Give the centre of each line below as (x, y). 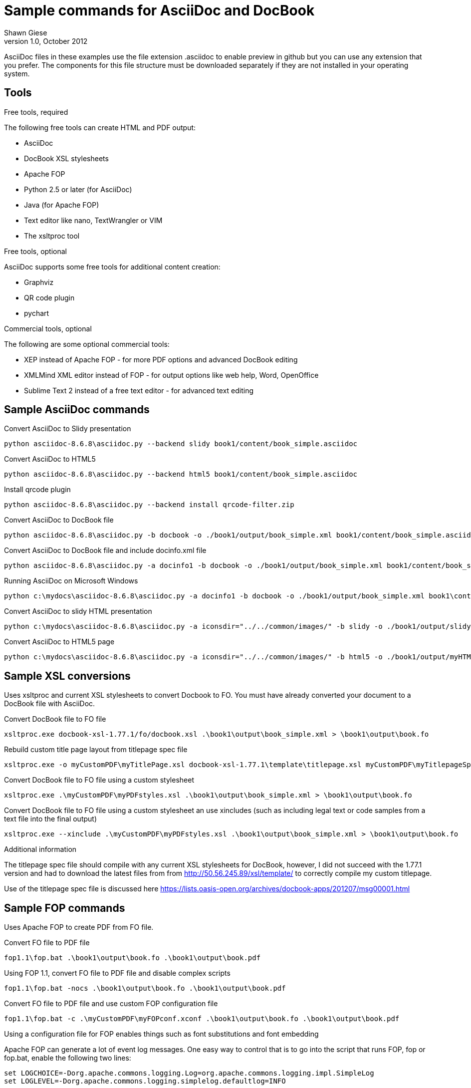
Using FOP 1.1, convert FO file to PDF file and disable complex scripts (117, 973)
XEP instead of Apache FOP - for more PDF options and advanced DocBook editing (161, 359)
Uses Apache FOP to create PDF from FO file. (79, 927)
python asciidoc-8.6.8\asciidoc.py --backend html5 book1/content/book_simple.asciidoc (181, 474)
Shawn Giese (26, 32)
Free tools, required (36, 112)
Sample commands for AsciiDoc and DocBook (159, 10)
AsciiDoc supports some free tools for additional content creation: (112, 267)
